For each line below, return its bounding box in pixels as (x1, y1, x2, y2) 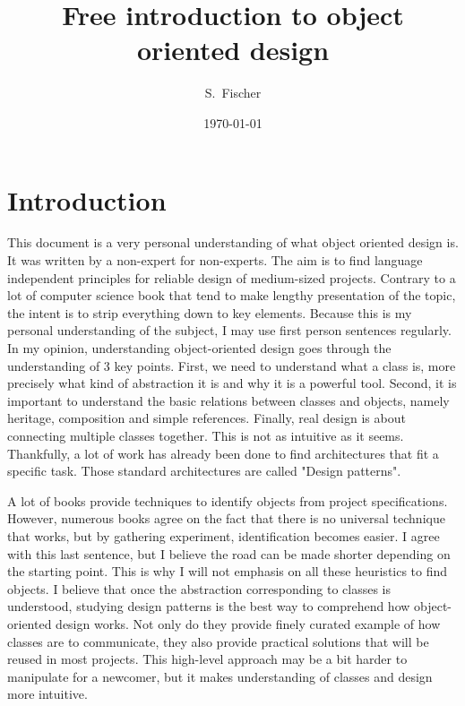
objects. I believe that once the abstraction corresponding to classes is (7, 579, 392, 598)
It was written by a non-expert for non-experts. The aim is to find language (7, 251, 423, 270)
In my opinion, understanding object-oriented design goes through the (7, 339, 392, 357)
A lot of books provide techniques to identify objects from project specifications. (7, 491, 448, 510)
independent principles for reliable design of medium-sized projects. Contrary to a (7, 268, 456, 287)
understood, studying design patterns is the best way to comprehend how (7, 597, 410, 616)
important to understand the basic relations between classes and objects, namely (7, 391, 450, 409)
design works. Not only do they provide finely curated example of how (56, 614, 441, 633)
